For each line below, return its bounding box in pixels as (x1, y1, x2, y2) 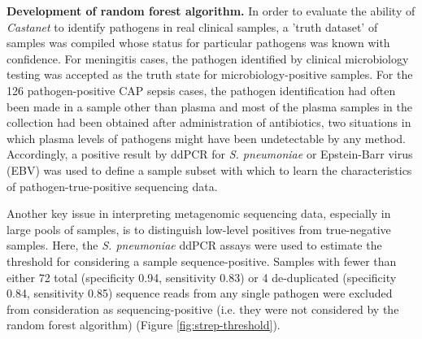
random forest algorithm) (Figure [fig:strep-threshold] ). (7, 316, 281, 333)
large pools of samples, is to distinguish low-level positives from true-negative (7, 220, 391, 237)
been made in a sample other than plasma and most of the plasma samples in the (7, 98, 413, 115)
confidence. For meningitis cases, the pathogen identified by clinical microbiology (7, 50, 409, 67)
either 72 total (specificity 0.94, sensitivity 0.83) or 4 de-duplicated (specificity (7, 268, 397, 285)
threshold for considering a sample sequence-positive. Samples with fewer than (7, 252, 397, 269)
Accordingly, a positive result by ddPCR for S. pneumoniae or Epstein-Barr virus (7, 146, 413, 163)
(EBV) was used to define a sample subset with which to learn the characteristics (7, 161, 412, 178)
